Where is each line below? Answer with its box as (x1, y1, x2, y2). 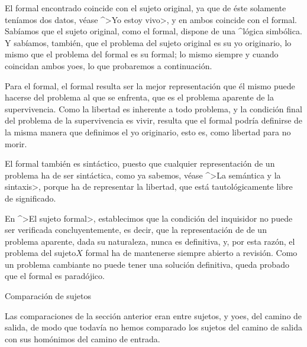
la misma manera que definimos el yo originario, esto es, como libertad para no (5, 125, 291, 138)
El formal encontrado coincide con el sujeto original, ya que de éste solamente (5, 2, 286, 14)
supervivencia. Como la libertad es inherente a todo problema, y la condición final (5, 102, 302, 115)
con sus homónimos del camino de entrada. (5, 332, 160, 345)
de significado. (5, 192, 56, 204)
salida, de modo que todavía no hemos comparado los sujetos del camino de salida (5, 321, 302, 333)
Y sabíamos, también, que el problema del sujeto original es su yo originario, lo (5, 36, 292, 48)
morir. (5, 137, 27, 150)
